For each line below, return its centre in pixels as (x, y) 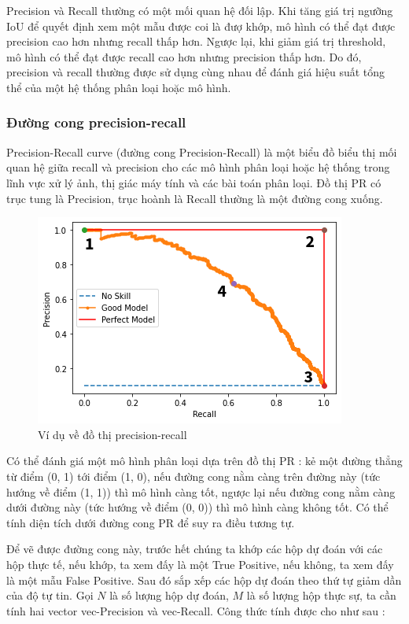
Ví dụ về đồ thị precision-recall (112, 434)
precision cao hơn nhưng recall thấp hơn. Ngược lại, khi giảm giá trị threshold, (196, 41)
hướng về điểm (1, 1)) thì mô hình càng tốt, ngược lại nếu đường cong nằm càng (201, 491)
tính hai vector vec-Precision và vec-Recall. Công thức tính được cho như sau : (196, 610)
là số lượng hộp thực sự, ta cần (321, 595)
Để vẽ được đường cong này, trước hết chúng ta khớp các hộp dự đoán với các (195, 549)
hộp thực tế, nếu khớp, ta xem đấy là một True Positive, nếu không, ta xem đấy (200, 564)
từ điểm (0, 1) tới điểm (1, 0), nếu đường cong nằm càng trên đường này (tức (193, 476)
